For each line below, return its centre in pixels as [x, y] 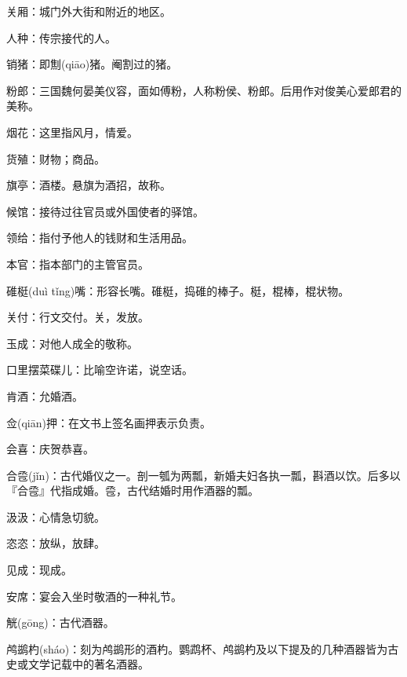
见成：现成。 [39, 570]
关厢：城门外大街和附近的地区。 [89, 11]
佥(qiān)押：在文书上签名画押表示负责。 [109, 422]
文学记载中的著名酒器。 [88, 664]
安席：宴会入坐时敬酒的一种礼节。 [94, 596]
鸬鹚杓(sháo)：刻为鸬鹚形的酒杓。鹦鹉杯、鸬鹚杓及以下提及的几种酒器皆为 [197, 648]
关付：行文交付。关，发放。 [78, 317]
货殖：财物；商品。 [56, 158]
